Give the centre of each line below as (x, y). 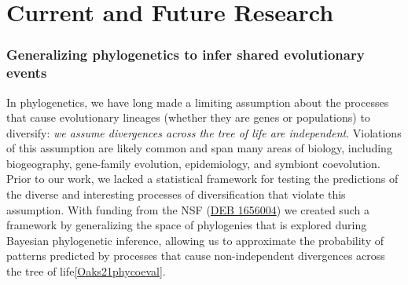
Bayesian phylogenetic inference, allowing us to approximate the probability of (195, 240)
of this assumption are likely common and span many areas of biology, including (199, 148)
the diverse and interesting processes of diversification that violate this (176, 194)
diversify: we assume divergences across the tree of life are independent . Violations (204, 132)
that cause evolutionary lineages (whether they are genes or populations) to (188, 117)
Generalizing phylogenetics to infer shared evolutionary (186, 55)
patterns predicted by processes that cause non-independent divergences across (196, 256)
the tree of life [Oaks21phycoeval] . (86, 271)
